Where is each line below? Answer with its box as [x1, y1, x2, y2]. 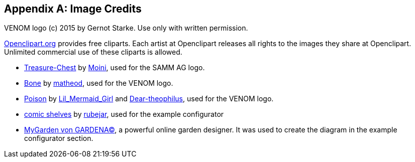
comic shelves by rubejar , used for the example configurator [24, 110, 224, 119]
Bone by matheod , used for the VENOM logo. [24, 79, 173, 88]
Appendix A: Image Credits [4, 3, 142, 15]
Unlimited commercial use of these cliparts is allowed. [4, 48, 182, 57]
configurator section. [24, 134, 93, 143]
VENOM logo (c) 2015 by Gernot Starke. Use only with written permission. [4, 24, 248, 33]
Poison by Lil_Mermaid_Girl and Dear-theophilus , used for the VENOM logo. [24, 94, 274, 103]
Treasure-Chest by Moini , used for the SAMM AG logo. [24, 63, 205, 72]
